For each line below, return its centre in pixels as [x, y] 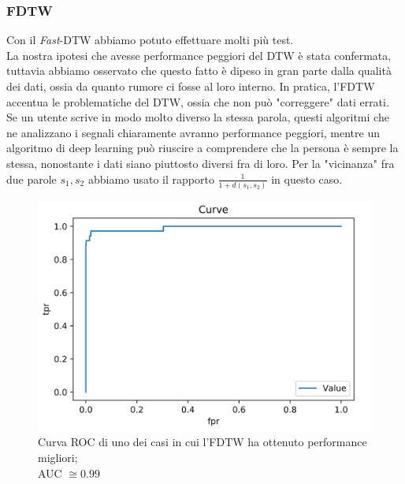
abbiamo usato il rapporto [151, 179]
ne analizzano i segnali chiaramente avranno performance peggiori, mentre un [193, 132]
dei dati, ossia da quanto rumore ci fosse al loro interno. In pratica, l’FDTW [191, 86]
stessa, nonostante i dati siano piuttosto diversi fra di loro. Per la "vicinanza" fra [201, 163]
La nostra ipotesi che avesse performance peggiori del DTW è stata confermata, [199, 55]
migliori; [58, 457]
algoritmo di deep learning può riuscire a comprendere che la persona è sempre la [202, 148]
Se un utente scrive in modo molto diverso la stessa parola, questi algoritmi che [198, 117]
